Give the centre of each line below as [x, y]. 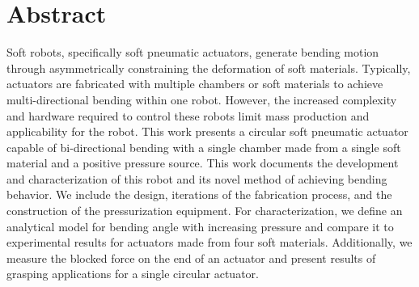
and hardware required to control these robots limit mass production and [188, 115]
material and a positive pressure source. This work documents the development [203, 163]
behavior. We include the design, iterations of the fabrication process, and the [199, 194]
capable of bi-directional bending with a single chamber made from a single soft [204, 147]
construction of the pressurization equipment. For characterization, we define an [205, 211]
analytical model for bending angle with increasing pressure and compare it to [200, 226]
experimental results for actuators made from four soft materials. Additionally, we [209, 242]
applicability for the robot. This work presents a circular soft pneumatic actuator [207, 131]
